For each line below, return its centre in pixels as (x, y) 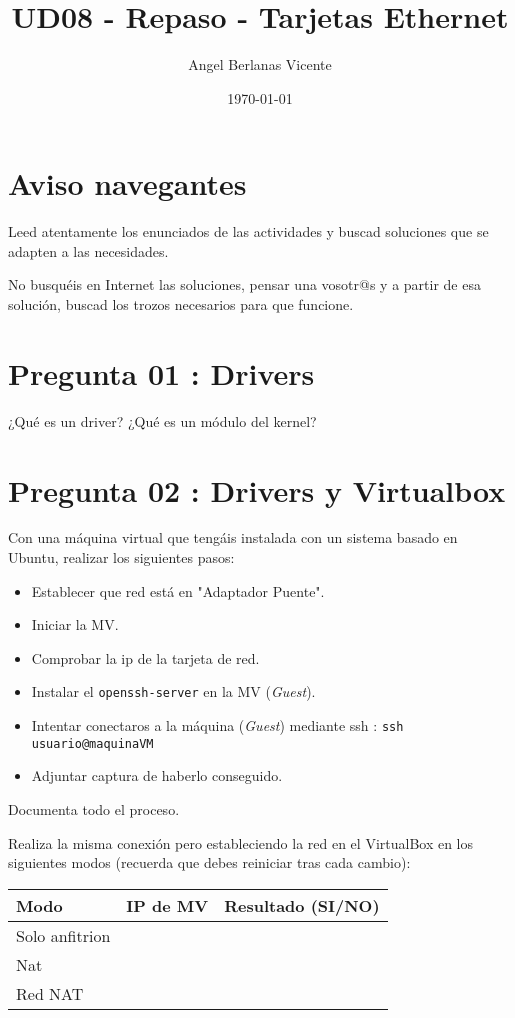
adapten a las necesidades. (88, 250)
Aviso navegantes (127, 183)
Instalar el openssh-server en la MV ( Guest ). (173, 691)
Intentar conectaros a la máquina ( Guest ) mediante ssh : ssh (217, 725)
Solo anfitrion (63, 935)
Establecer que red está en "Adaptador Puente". (178, 590)
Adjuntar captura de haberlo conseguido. (157, 775)
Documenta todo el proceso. (94, 809)
